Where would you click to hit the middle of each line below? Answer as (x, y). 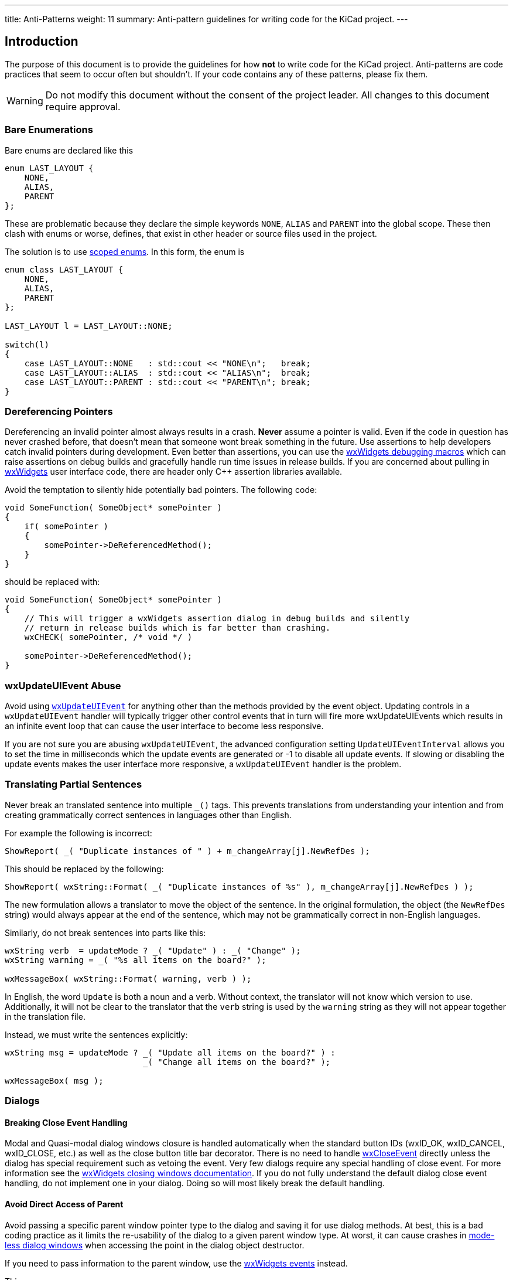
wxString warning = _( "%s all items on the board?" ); (136, 960)
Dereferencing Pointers (59, 411)
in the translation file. (45, 1016)
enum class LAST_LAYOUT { (64, 269)
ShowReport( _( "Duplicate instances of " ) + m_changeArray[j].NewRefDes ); (187, 851)
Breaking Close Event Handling (66, 1122)
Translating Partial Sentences (73, 784)
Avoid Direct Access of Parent (64, 1204)
